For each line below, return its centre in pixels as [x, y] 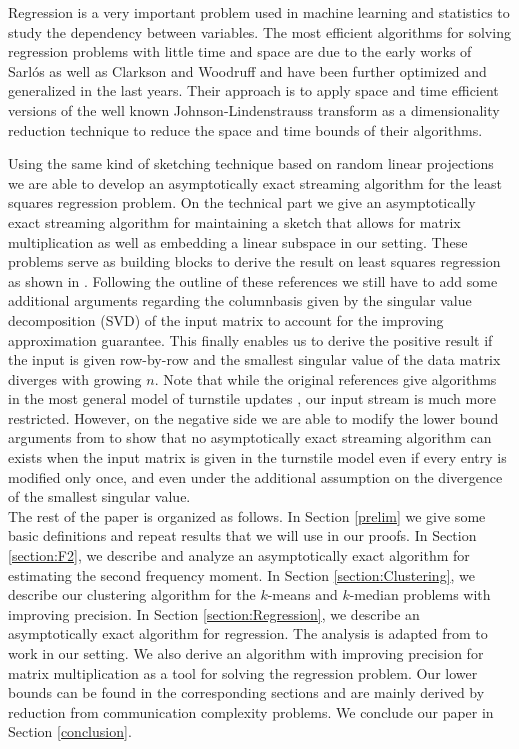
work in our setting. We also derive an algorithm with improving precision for [246, 653]
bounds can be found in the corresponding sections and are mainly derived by [246, 692]
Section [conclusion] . [70, 731]
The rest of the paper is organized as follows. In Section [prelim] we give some [247, 515]
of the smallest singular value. [99, 496]
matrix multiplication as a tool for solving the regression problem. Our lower [243, 672]
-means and [302, 594]
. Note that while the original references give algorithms [325, 378]
